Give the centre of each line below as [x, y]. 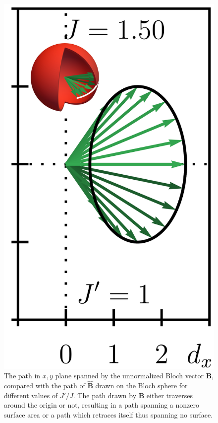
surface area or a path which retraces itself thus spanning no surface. [109, 414]
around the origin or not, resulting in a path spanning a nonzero [102, 405]
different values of [31, 395]
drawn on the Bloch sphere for [141, 386]
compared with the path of [45, 386]
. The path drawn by [105, 395]
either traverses [170, 395]
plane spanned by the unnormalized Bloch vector [130, 376]
